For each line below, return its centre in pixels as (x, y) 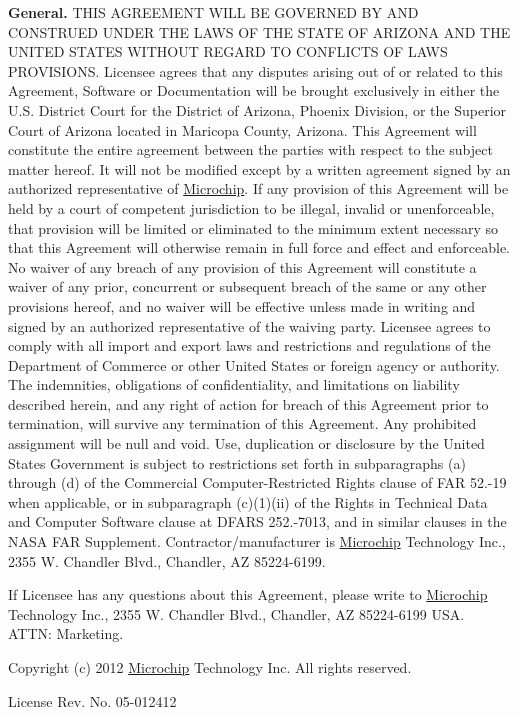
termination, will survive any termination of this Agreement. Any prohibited (242, 423)
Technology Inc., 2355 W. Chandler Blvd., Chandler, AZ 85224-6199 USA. (236, 613)
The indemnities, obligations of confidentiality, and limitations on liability (234, 384)
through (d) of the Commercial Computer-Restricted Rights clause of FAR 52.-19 (257, 482)
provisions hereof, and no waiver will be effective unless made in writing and (242, 305)
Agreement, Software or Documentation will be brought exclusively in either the (254, 90)
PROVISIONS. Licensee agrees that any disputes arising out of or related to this (255, 70)
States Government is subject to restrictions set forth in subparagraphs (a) (237, 462)
